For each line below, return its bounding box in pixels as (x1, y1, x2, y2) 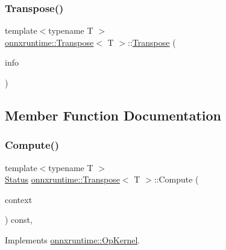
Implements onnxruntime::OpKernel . (5, 233, 140, 246)
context (5, 193, 33, 205)
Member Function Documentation (5, 105, 222, 124)
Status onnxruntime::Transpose (5, 173, 120, 186)
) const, (5, 213, 33, 226)
